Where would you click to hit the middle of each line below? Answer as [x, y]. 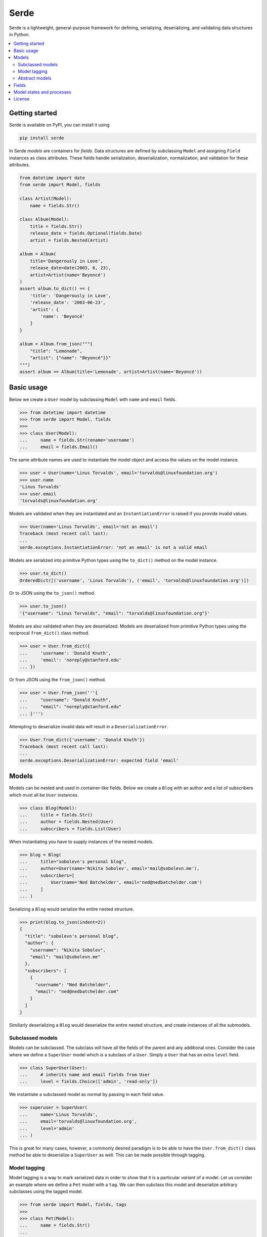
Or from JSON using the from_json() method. [58, 680]
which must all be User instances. [44, 795]
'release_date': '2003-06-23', [68, 303]
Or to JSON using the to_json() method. [52, 593]
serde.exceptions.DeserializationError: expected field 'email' [99, 760]
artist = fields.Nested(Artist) [69, 240]
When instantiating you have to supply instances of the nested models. [81, 842]
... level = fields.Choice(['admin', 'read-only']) [89, 1082]
